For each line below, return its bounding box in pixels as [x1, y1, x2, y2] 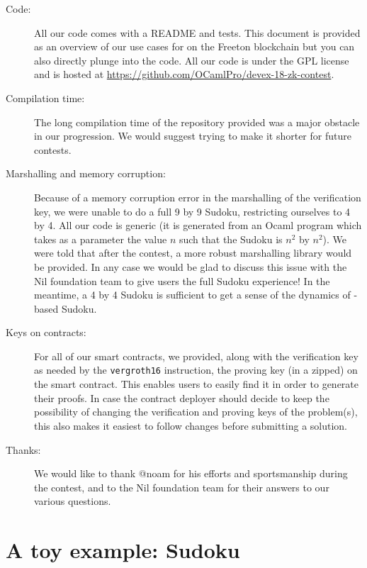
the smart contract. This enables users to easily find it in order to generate [34, 377, 358, 391]
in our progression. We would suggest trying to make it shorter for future [34, 128, 351, 143]
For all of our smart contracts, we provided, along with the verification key [34, 348, 358, 363]
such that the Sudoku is [179, 231, 283, 246]
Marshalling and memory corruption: [6, 166, 166, 181]
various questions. [34, 494, 111, 508]
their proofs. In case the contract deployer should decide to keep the [34, 390, 329, 405]
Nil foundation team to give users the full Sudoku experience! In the [34, 273, 330, 288]
